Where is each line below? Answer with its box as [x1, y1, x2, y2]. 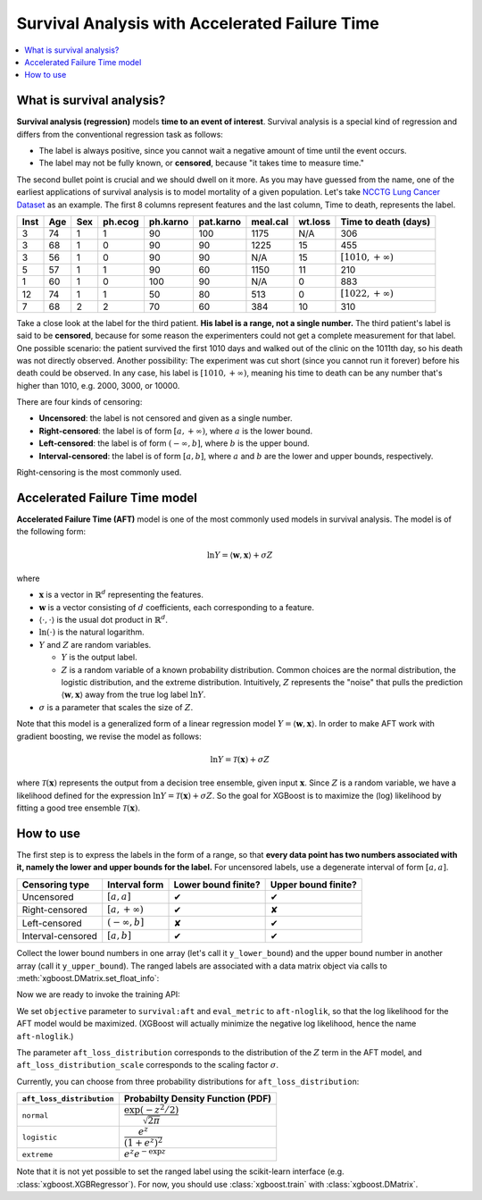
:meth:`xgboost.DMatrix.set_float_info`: [16, 973, 160, 983]
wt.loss [298, 215, 331, 228]
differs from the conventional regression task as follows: [16, 129, 223, 139]
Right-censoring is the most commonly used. [16, 467, 182, 478]
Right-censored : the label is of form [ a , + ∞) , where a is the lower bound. [38, 425, 312, 436]
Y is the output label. [61, 652, 137, 663]
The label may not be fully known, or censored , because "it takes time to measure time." [38, 157, 365, 169]
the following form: [16, 526, 87, 537]
